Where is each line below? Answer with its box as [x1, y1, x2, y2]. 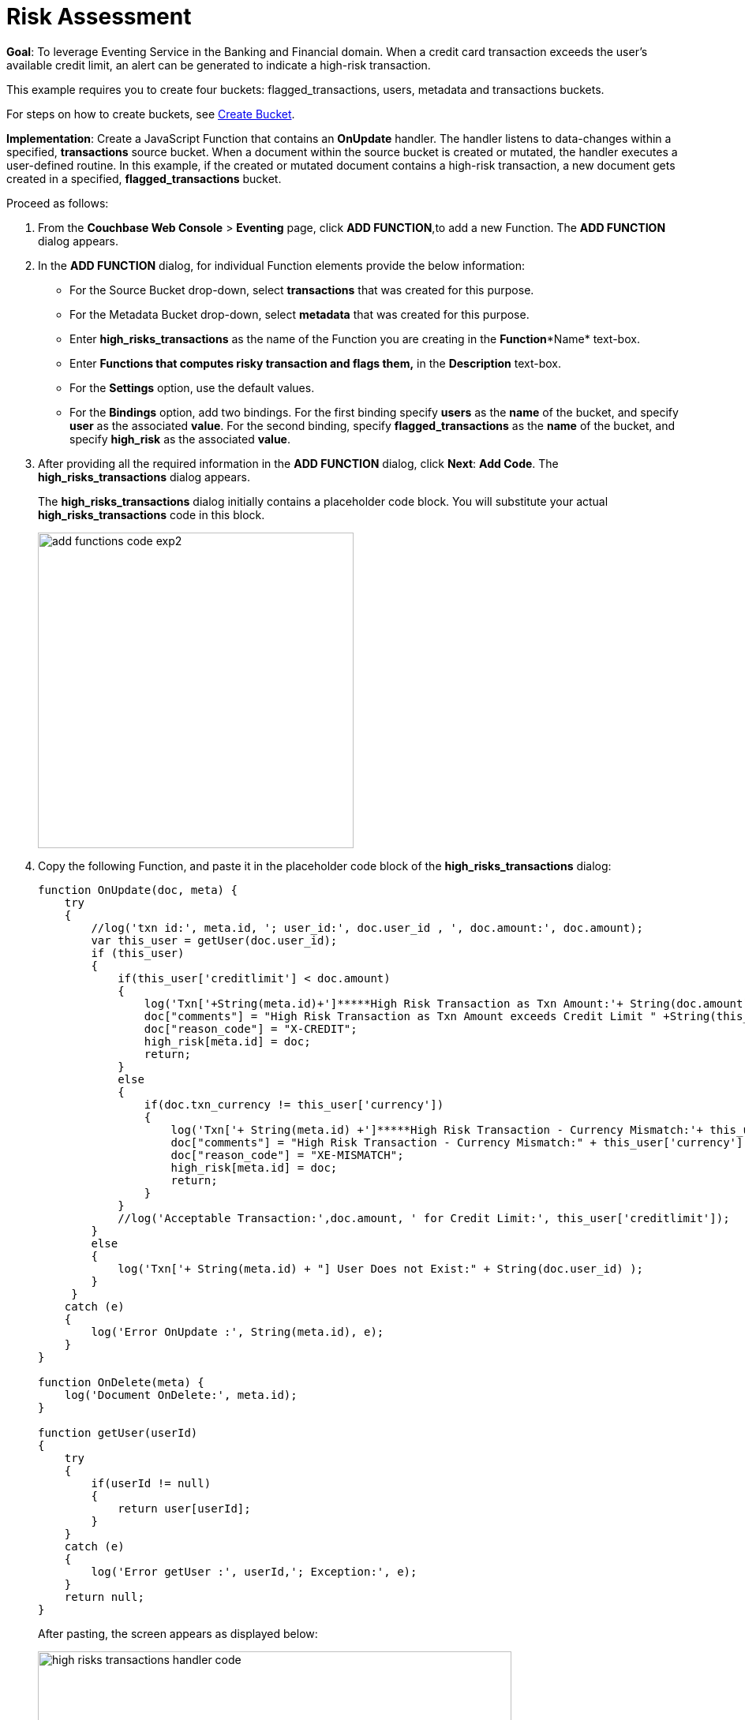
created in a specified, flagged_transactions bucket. [6, 171, 282, 185]
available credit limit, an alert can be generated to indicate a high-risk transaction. [6, 58, 431, 72]
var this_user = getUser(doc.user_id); [91, 933, 338, 947]
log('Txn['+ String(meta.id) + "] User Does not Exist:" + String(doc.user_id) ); [118, 1262, 644, 1275]
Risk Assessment [6, 3, 192, 30]
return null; [64, 1590, 144, 1603]
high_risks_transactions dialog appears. [38, 469, 250, 484]
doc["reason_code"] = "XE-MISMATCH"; [170, 1148, 404, 1161]
